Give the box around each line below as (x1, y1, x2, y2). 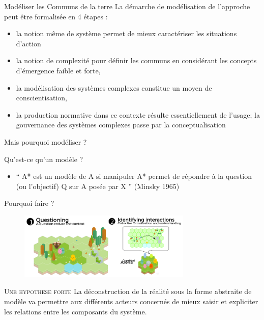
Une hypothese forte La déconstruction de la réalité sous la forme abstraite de (4, 286, 252, 297)
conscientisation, (16, 92, 67, 103)
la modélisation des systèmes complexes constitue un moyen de (16, 82, 212, 93)
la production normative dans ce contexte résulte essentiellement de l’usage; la (16, 109, 260, 120)
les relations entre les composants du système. (4, 306, 147, 316)
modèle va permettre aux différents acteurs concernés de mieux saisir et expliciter (4, 296, 258, 307)
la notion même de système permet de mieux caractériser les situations (16, 28, 237, 39)
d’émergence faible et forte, (16, 65, 101, 75)
